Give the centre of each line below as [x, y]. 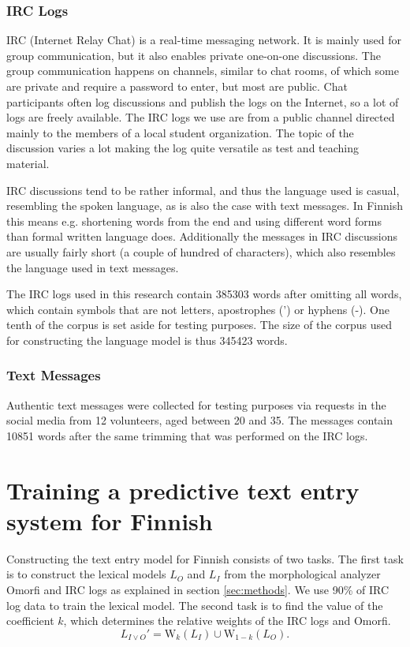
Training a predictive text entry [183, 490]
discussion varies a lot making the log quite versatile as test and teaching [183, 148]
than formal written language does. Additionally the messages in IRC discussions [202, 236]
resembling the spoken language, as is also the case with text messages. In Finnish [205, 206]
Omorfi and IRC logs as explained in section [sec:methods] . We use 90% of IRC [198, 589]
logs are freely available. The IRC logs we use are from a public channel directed [201, 117]
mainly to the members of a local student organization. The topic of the [180, 132]
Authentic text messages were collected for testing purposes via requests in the [196, 404]
